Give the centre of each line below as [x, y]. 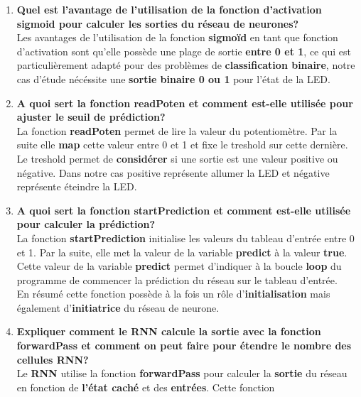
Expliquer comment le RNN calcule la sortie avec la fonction [169, 331]
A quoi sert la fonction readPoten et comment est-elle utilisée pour [185, 103]
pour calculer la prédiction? [86, 224]
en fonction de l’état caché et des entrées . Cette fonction [146, 387]
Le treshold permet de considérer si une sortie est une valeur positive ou [177, 158]
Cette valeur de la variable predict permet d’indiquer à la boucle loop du [179, 266]
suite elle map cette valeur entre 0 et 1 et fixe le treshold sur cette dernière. [182, 145]
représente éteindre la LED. [77, 186]
